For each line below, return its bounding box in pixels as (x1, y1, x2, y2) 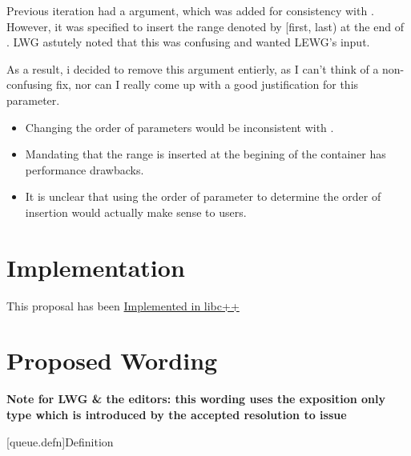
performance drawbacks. (25, 161, 144, 178)
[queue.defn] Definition (6, 433, 114, 450)
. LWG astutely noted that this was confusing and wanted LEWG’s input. (6, 34, 370, 50)
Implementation (6, 250, 185, 283)
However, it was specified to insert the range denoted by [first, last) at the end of (6, 18, 404, 34)
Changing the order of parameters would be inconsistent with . (25, 118, 334, 135)
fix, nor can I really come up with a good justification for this (55, 76, 359, 93)
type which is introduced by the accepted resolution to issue (6, 406, 347, 422)
